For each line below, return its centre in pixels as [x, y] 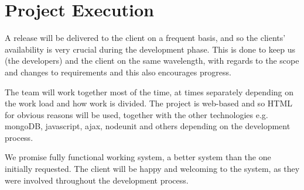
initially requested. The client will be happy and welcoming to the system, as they [152, 169]
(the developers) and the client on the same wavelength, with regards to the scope [152, 61]
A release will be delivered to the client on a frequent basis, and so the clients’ [145, 38]
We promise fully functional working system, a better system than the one [138, 157]
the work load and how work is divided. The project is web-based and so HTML [148, 103]
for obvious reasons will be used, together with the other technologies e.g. [136, 114]
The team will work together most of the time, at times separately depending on [149, 91]
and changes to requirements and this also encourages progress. [118, 72]
